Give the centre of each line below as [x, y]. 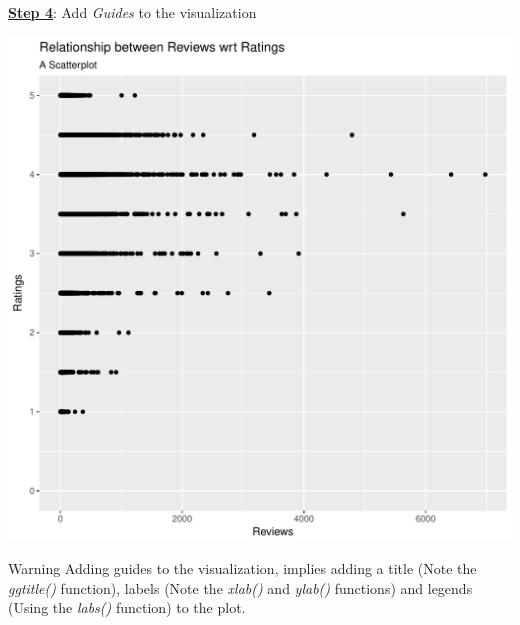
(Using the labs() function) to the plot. [127, 607]
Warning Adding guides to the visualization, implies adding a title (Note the [242, 568]
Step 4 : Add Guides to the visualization [132, 12]
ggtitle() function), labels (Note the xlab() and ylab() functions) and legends [240, 587]
